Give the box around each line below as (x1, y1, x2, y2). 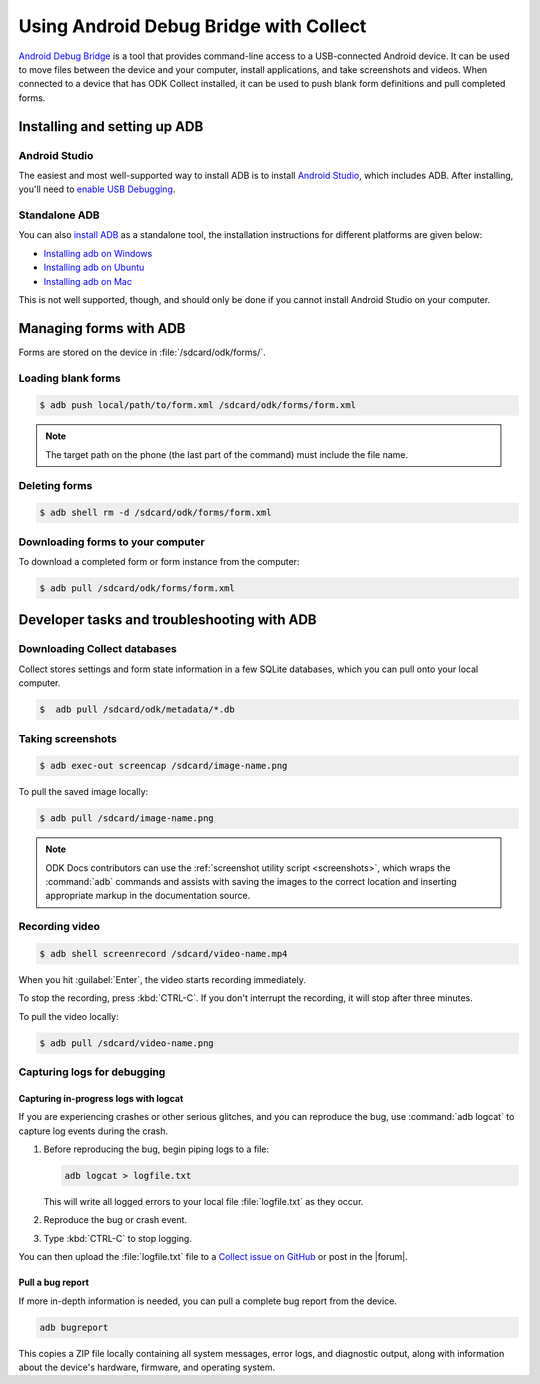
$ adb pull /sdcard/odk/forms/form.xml (39, 583, 235, 594)
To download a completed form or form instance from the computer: (18, 556, 300, 568)
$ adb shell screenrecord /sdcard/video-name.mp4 (39, 948, 288, 959)
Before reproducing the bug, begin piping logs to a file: (43, 1143, 270, 1155)
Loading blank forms (18, 371, 121, 385)
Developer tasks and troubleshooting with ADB (18, 611, 317, 629)
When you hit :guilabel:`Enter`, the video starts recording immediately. (18, 973, 307, 985)
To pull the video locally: (18, 1010, 119, 1022)
